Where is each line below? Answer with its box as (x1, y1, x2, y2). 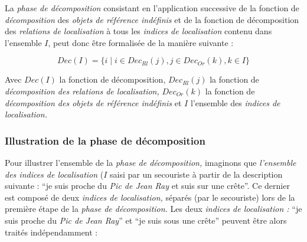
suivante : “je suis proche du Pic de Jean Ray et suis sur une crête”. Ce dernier (5, 179, 290, 192)
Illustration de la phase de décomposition (5, 133, 205, 148)
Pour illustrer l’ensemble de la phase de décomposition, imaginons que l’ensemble (5, 156, 296, 168)
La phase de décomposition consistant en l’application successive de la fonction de (5, 2, 299, 14)
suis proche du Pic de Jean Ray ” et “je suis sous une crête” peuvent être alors (5, 214, 287, 226)
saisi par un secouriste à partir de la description (110, 168, 283, 180)
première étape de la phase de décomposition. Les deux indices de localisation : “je (5, 202, 302, 215)
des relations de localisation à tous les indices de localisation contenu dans (5, 25, 272, 37)
